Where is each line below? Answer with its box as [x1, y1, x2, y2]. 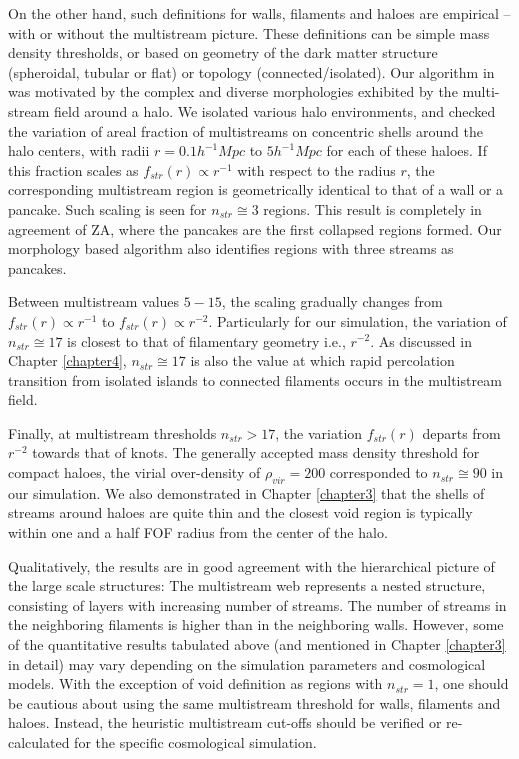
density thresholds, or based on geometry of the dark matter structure [8, 42, 438, 63]
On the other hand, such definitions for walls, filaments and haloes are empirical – [8, 3, 511, 23]
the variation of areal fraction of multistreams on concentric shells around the [8, 120, 483, 141]
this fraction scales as [8, 159, 139, 180]
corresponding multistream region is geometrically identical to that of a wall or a [8, 179, 504, 200]
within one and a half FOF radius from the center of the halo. [8, 522, 388, 543]
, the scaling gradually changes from [221, 291, 443, 312]
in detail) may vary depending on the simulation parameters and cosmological [8, 653, 486, 674]
